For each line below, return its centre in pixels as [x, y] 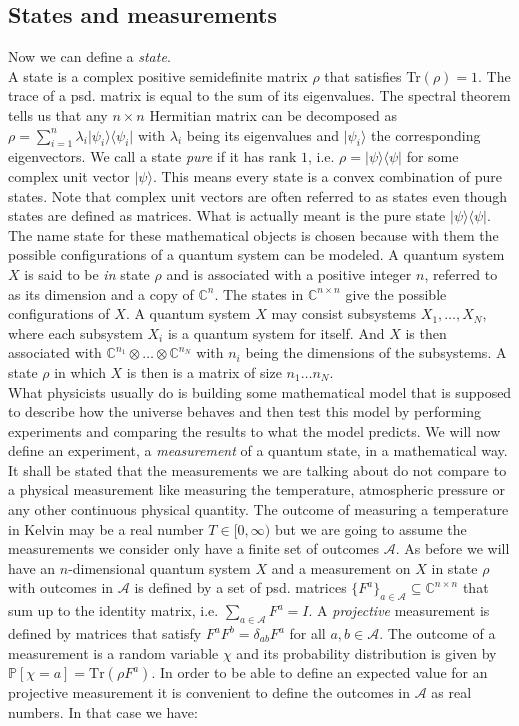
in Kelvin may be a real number [106, 528]
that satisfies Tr [372, 75]
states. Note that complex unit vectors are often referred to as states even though [258, 195]
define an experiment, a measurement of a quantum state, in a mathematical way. [258, 450]
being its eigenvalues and [263, 134]
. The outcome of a [437, 633]
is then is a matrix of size [204, 371]
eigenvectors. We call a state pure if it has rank [152, 156]
